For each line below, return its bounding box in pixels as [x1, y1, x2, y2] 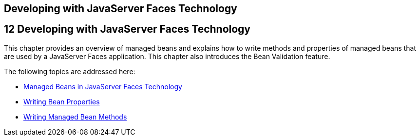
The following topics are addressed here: [4, 67, 135, 76]
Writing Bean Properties [23, 97, 100, 106]
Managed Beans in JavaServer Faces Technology [23, 82, 182, 91]
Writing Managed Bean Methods [23, 112, 127, 121]
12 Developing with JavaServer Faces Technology [4, 23, 251, 36]
